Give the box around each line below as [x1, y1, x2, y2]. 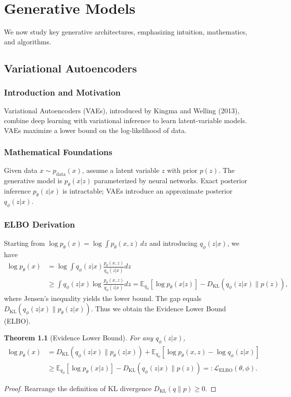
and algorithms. [4, 36, 51, 46]
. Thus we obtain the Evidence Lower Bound [91, 303, 226, 314]
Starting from [4, 237, 45, 248]
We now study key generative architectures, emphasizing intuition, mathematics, [4, 27, 248, 37]
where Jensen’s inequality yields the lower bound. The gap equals [4, 293, 202, 303]
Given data [4, 165, 37, 175]
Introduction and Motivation [4, 86, 121, 99]
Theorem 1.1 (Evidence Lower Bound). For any [4, 332, 153, 342]
